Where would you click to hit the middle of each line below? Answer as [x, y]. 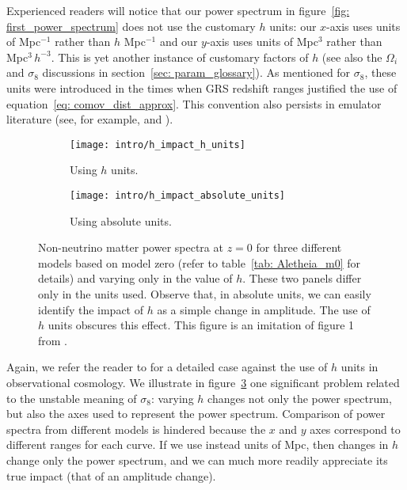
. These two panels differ [302, 278]
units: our [293, 26]
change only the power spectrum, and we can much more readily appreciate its [197, 460]
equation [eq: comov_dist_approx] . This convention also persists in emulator [194, 103]
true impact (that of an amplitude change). [111, 475]
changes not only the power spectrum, [300, 398]
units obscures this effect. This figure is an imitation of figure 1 [201, 325]
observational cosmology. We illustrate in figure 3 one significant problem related [203, 382]
